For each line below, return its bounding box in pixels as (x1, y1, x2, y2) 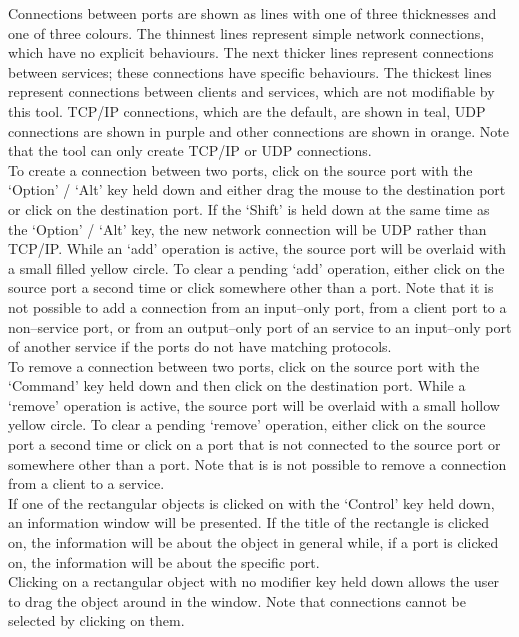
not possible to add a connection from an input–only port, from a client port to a (8, 296, 507, 317)
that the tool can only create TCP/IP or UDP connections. (8, 140, 372, 161)
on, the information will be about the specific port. (8, 551, 320, 572)
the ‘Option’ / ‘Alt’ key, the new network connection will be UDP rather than (8, 218, 487, 239)
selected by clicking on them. (8, 610, 185, 631)
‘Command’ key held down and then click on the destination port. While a (8, 375, 466, 396)
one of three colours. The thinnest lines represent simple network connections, (8, 22, 485, 43)
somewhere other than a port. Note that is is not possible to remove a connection (8, 453, 507, 474)
